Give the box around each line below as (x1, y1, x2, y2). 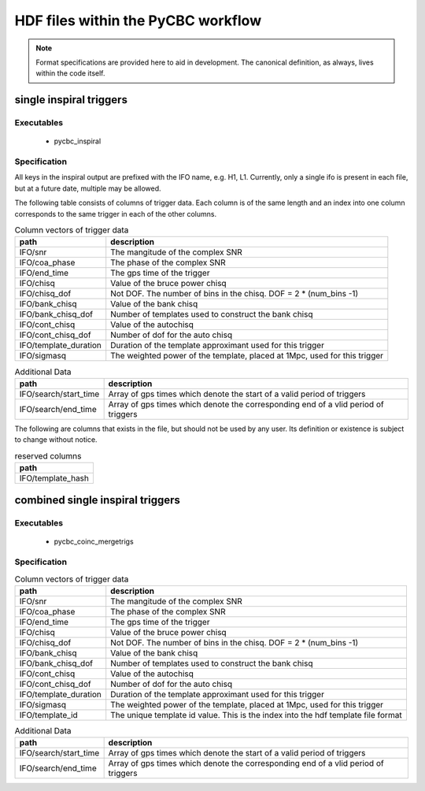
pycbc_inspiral (54, 136, 102, 146)
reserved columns (14, 450, 82, 461)
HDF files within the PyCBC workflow (14, 12, 262, 29)
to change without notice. (14, 435, 98, 444)
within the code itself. (35, 69, 105, 78)
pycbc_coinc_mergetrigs (54, 537, 134, 547)
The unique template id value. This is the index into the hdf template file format (110, 710, 402, 720)
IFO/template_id (19, 710, 78, 720)
